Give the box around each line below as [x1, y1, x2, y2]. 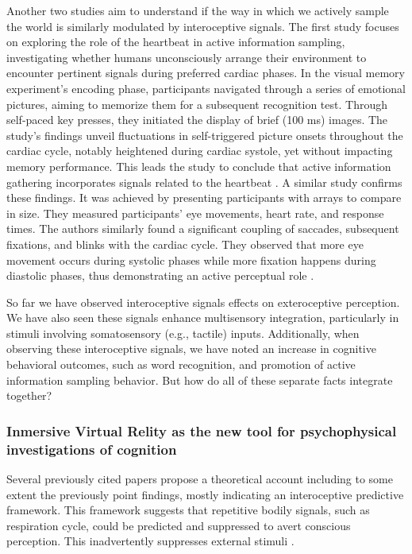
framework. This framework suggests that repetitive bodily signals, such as [6, 502, 370, 518]
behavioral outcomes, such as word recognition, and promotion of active [6, 356, 356, 373]
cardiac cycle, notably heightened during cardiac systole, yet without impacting [6, 142, 393, 159]
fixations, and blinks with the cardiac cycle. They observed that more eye [6, 235, 364, 252]
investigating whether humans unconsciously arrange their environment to [6, 48, 367, 65]
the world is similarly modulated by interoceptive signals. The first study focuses [6, 17, 399, 34]
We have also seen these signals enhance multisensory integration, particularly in [6, 309, 399, 326]
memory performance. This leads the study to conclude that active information [6, 157, 391, 174]
